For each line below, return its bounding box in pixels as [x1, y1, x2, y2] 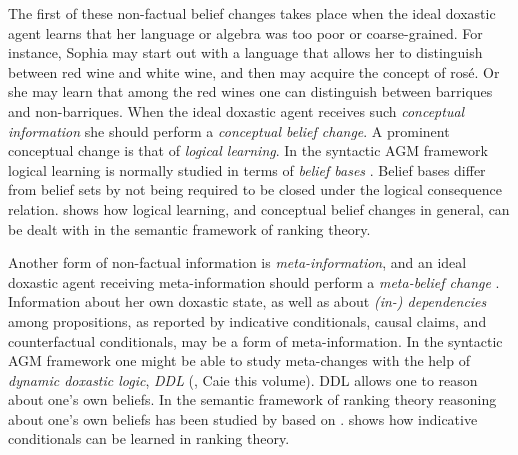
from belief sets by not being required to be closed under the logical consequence [8, 179, 502, 200]
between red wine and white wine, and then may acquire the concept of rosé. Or [8, 61, 500, 82]
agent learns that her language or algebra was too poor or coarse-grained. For [8, 22, 483, 43]
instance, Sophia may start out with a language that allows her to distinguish [8, 42, 483, 63]
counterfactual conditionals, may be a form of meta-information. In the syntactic [8, 330, 503, 351]
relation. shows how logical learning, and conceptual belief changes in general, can [8, 198, 510, 219]
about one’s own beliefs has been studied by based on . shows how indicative [8, 408, 478, 429]
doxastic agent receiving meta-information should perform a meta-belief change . [8, 271, 500, 292]
